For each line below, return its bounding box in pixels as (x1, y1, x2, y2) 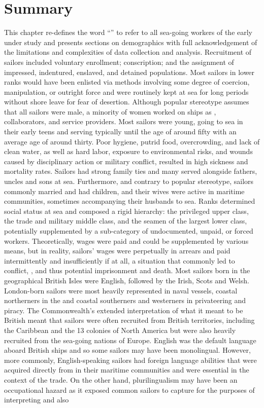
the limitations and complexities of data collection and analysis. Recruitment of (4, 47, 252, 57)
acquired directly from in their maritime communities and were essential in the (4, 364, 249, 375)
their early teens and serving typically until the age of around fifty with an (4, 126, 237, 137)
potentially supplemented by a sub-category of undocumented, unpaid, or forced (4, 226, 253, 236)
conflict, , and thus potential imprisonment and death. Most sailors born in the (4, 265, 250, 276)
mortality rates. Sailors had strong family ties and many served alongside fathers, (4, 166, 257, 176)
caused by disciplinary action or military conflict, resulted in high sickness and (4, 156, 248, 166)
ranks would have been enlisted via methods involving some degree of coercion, (4, 77, 250, 87)
